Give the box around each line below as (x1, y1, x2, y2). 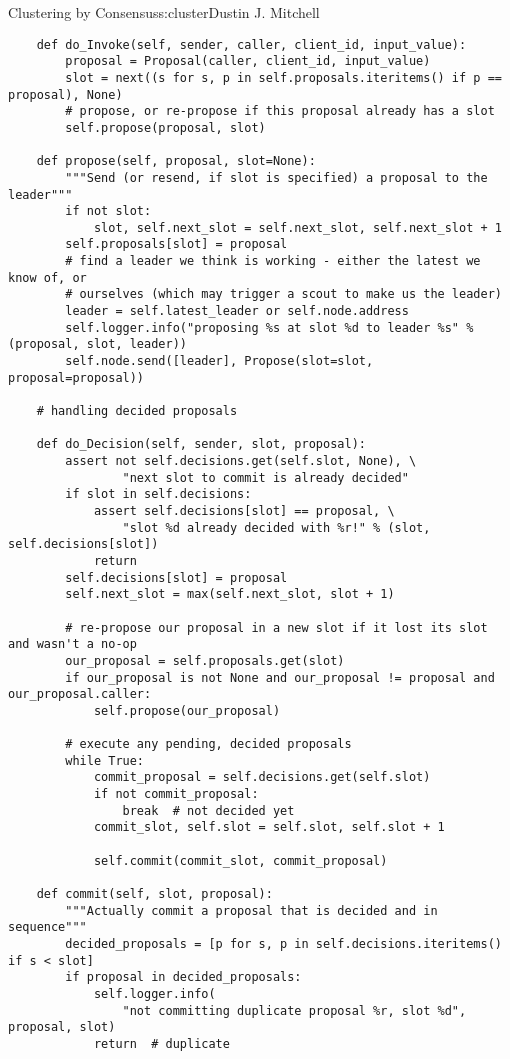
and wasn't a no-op (8, 637, 137, 652)
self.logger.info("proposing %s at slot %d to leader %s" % (65, 320, 474, 335)
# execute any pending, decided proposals (65, 737, 352, 752)
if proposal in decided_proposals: (65, 970, 302, 985)
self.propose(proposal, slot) (65, 120, 266, 135)
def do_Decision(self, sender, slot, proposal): (36, 437, 366, 452)
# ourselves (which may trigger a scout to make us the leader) (65, 287, 502, 302)
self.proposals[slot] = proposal (65, 237, 288, 252)
